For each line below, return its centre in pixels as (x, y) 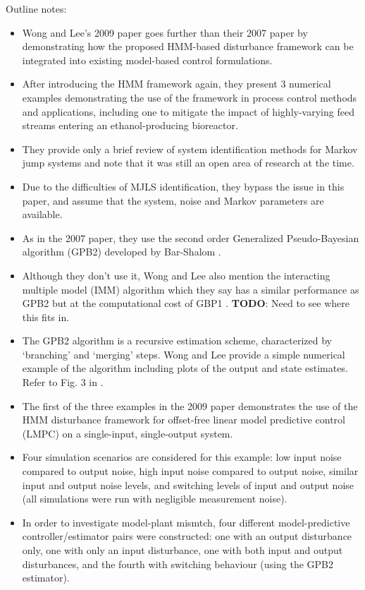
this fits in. (46, 317)
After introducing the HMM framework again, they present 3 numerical (177, 84)
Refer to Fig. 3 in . (63, 382)
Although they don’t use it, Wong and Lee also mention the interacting (176, 275)
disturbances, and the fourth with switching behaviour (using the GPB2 (178, 564)
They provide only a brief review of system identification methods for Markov (190, 149)
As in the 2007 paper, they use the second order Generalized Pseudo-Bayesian (191, 237)
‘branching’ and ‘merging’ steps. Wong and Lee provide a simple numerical (184, 354)
